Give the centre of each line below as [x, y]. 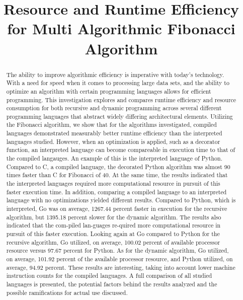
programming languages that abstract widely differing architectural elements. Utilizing [119, 116]
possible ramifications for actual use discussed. [67, 292]
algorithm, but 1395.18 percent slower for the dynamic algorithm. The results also [114, 217]
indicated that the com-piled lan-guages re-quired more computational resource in [113, 225]
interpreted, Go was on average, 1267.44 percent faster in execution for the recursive [117, 209]
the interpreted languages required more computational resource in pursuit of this [113, 183]
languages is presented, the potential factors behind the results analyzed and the [112, 284]
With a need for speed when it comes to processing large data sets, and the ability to [118, 83]
